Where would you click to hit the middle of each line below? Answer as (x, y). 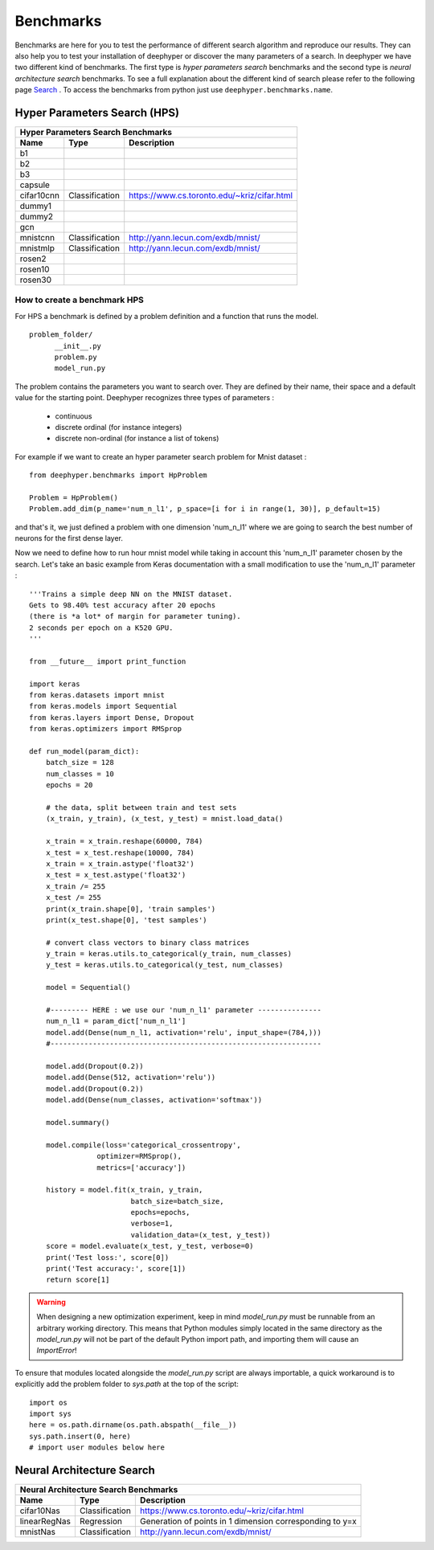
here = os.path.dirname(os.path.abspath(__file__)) (133, 1425)
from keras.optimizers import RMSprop (106, 729)
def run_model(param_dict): (84, 752)
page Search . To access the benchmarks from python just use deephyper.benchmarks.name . (174, 90)
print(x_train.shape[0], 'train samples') (131, 909)
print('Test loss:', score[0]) (107, 1257)
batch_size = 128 (80, 763)
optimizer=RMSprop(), (139, 1156)
